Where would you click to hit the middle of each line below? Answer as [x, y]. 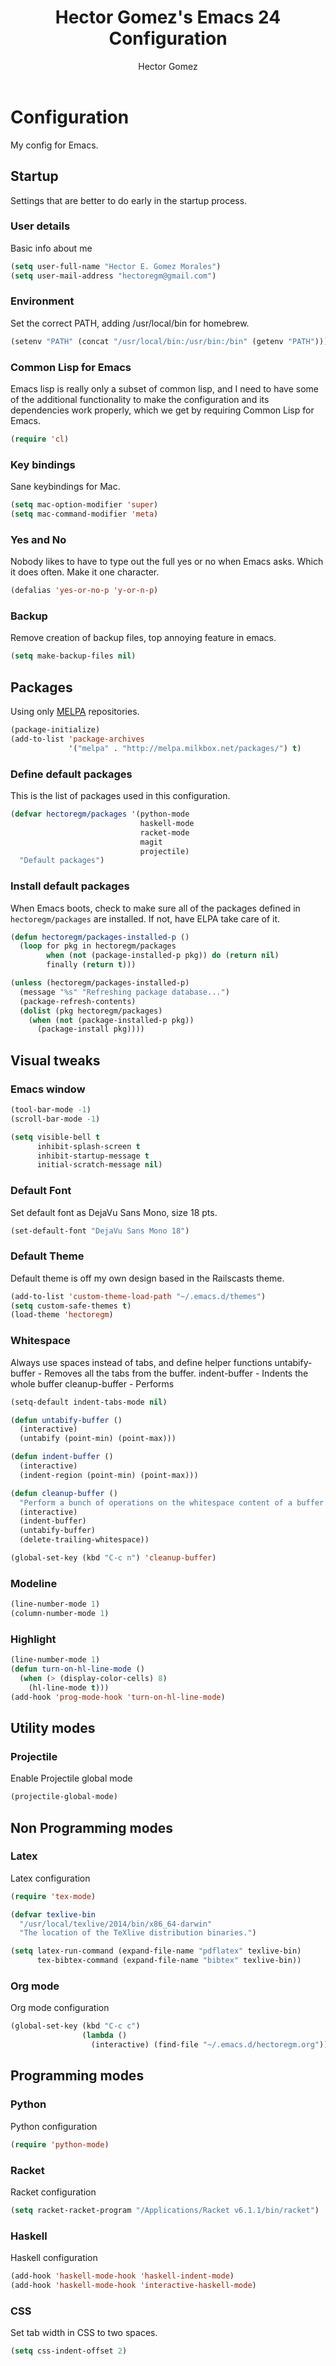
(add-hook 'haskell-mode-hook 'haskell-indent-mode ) [122, 2276]
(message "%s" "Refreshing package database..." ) [124, 992]
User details [40, 226]
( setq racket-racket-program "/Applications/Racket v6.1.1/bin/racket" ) [165, 2210]
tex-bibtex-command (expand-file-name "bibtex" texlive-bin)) [169, 1961]
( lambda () [104, 2036]
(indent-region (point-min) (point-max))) [109, 1475]
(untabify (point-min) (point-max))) [98, 1439]
